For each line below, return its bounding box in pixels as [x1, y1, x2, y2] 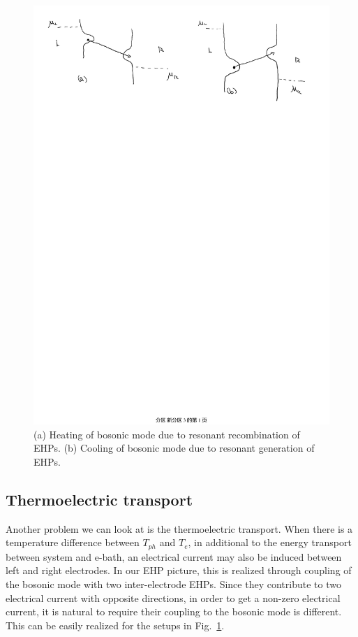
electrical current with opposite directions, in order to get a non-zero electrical [6, 590, 341, 605]
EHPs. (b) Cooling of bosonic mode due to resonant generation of [33, 441, 315, 455]
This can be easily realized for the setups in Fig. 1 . [6, 617, 225, 632]
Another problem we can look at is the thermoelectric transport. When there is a [6, 521, 353, 536]
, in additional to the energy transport [188, 535, 352, 550]
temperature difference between [6, 535, 140, 550]
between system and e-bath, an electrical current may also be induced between [6, 549, 342, 564]
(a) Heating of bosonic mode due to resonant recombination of [33, 427, 300, 441]
